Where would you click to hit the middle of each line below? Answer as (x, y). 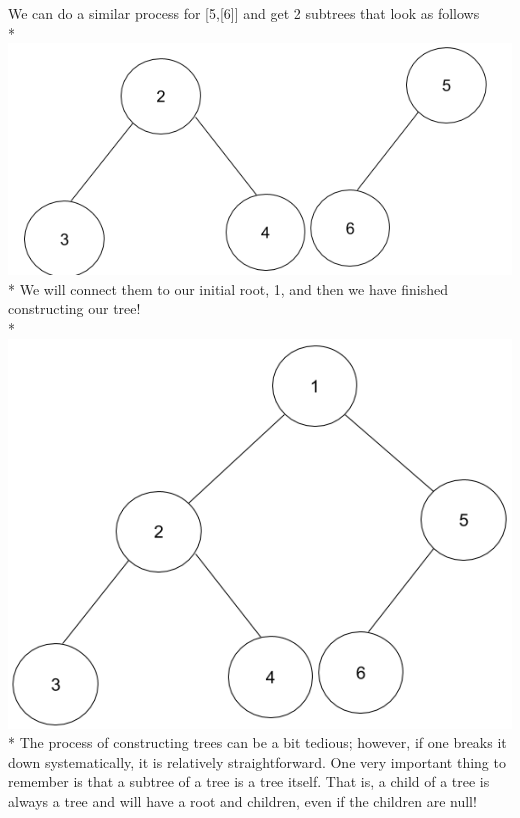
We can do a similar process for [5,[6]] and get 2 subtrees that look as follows (244, 13)
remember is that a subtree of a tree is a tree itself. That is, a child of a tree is (249, 781)
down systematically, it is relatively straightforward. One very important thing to (257, 761)
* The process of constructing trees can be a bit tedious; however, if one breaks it (257, 742)
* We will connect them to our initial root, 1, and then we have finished (228, 288)
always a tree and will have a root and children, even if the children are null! (242, 801)
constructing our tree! (74, 308)
